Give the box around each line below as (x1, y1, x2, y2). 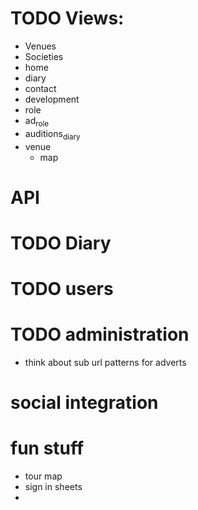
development (24, 93, 80, 105)
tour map (24, 470, 63, 482)
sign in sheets (24, 481, 83, 493)
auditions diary (24, 127, 81, 142)
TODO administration (10, 323, 190, 346)
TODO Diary (10, 232, 112, 254)
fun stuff (10, 437, 85, 460)
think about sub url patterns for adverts (24, 357, 187, 369)
